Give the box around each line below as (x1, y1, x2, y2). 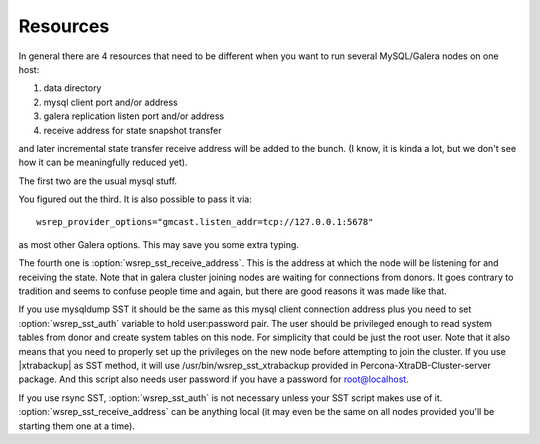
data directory (43, 82, 102, 94)
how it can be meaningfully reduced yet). (18, 156, 188, 169)
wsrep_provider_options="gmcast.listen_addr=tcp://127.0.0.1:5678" (36, 216, 374, 228)
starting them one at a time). (18, 420, 135, 432)
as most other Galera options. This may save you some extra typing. (18, 238, 300, 250)
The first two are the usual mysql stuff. (18, 175, 178, 187)
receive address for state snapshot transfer (43, 124, 222, 136)
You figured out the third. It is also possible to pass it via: (18, 193, 252, 205)
